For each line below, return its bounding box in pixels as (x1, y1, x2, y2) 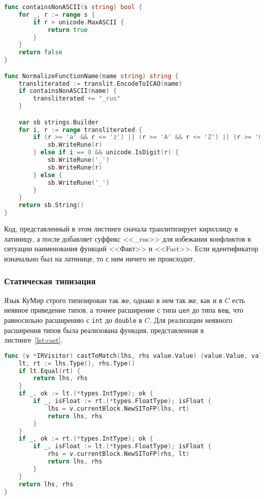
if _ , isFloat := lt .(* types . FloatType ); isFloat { (33, 443, 212, 450)
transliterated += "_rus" (33, 95, 121, 103)
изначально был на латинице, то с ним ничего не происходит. (4, 253, 195, 263)
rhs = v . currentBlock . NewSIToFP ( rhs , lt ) (47, 450, 190, 458)
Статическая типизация (4, 275, 96, 287)
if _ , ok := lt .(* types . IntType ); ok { (18, 390, 153, 397)
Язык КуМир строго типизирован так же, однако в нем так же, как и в (4, 294, 222, 305)
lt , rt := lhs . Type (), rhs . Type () (18, 359, 135, 367)
